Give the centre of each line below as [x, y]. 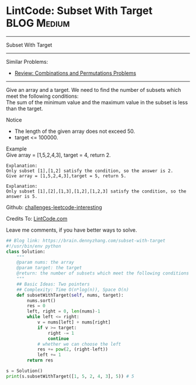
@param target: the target [49, 268]
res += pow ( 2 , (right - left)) [73, 349]
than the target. [24, 108]
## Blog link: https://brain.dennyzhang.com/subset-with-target [86, 240]
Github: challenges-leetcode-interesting [54, 207]
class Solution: [26, 252]
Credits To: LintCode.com [37, 218]
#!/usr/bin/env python [34, 246]
